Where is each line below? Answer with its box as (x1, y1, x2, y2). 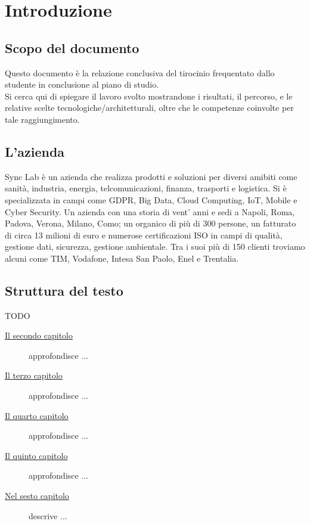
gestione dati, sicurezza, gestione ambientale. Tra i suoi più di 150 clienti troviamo (5, 240, 305, 253)
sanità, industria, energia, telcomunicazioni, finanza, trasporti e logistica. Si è (5, 182, 287, 194)
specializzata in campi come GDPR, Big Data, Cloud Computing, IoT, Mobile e (5, 193, 297, 206)
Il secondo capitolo (5, 329, 73, 342)
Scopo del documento (5, 38, 139, 57)
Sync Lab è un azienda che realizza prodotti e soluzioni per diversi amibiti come (5, 170, 297, 182)
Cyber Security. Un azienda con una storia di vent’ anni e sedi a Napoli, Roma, (5, 205, 295, 218)
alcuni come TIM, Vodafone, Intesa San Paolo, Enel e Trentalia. (5, 252, 239, 264)
